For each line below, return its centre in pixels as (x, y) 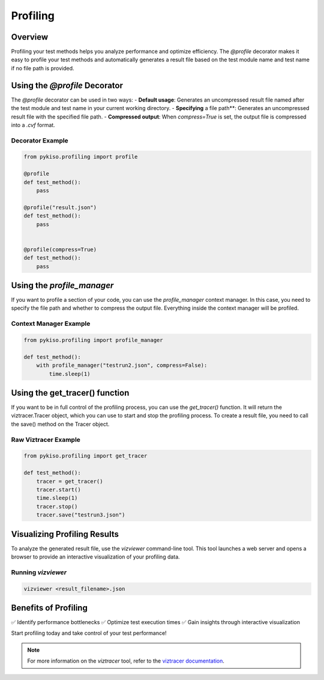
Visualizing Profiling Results (65, 534)
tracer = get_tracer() (70, 481)
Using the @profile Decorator (67, 85)
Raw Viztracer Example (46, 440)
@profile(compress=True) (60, 249)
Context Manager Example (51, 323)
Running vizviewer (39, 572)
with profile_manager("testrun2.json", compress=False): (122, 366)
